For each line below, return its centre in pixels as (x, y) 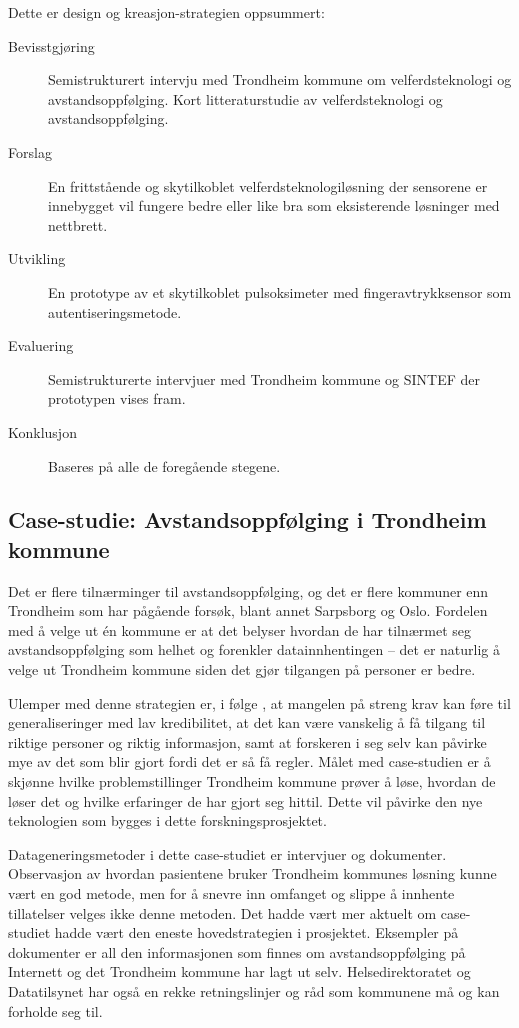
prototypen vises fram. (117, 398)
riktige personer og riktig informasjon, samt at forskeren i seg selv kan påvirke (247, 741)
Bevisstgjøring (51, 45)
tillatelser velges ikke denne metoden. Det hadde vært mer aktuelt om (222, 912)
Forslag (30, 151)
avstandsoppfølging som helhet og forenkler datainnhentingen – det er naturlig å (254, 649)
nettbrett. (78, 224)
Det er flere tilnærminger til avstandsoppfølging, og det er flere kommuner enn (248, 590)
